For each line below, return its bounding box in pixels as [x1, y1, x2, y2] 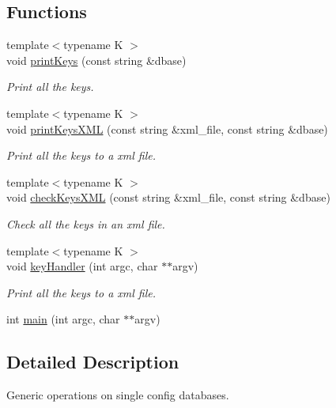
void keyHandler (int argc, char [6, 258, 158, 274]
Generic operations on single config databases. [6, 387, 229, 403]
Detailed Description [6, 349, 179, 374]
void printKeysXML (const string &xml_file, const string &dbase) [6, 120, 328, 137]
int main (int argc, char [6, 311, 120, 327]
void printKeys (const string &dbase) [6, 51, 187, 68]
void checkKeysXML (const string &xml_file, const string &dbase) [6, 189, 330, 206]
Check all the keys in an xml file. [6, 215, 165, 232]
